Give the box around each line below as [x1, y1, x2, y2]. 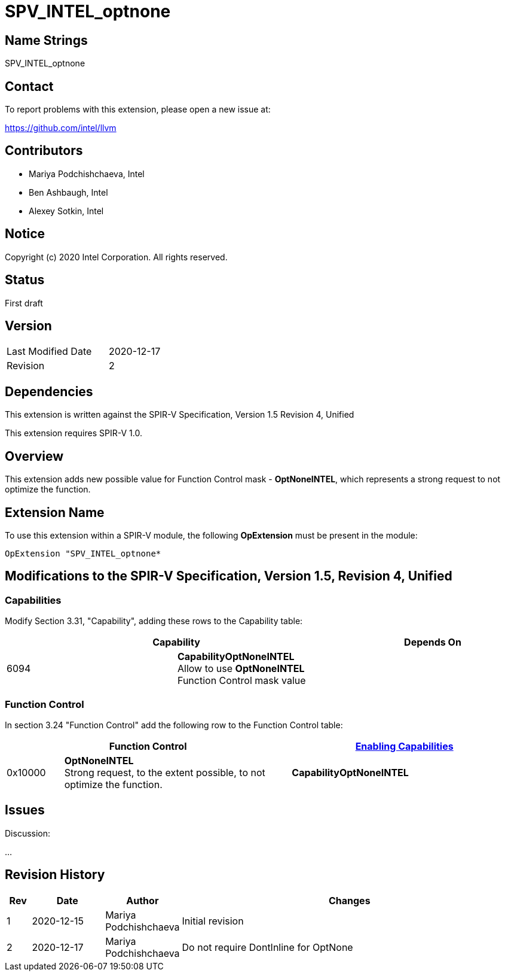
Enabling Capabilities [355, 740, 454, 752]
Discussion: [5, 828, 51, 838]
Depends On [404, 636, 461, 649]
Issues [5, 802, 45, 818]
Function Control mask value [177, 674, 306, 687]
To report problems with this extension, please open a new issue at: [5, 104, 271, 115]
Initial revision [182, 914, 244, 927]
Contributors [5, 143, 83, 159]
